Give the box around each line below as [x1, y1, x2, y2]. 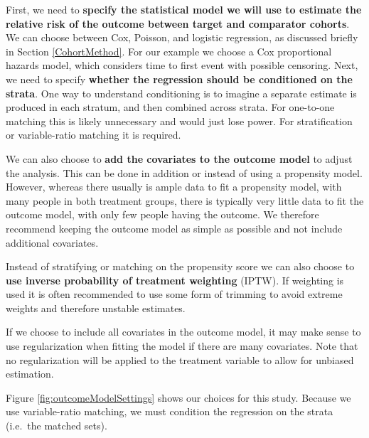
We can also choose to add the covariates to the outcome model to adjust [6, 151, 353, 166]
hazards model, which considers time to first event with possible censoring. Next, [6, 58, 358, 73]
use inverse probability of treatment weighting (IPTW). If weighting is [6, 272, 344, 287]
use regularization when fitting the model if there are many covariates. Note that [6, 338, 358, 353]
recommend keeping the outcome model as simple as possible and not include [6, 220, 343, 235]
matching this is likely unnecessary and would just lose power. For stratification [6, 113, 353, 128]
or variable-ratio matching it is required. [6, 127, 181, 142]
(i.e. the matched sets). [6, 418, 107, 433]
